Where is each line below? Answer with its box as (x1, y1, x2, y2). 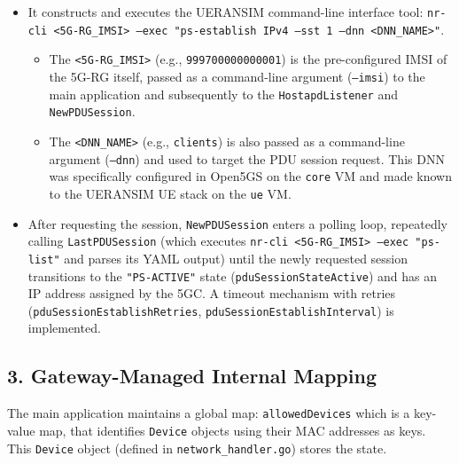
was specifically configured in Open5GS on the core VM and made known (49, 167, 453, 185)
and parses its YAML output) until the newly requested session (64, 248, 408, 267)
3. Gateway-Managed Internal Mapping (7, 362, 377, 389)
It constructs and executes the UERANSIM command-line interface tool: (27, 3, 424, 20)
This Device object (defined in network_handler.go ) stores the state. (7, 438, 387, 457)
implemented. (27, 319, 101, 337)
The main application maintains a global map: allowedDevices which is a (7, 404, 410, 422)
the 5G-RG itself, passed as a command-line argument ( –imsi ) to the (49, 67, 425, 85)
